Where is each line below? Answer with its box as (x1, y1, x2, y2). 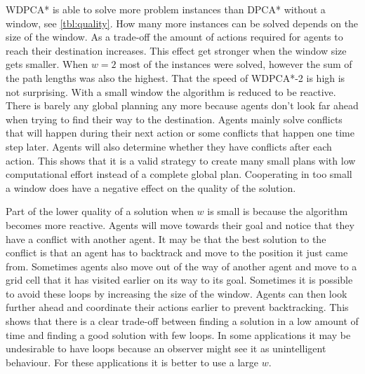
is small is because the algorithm (207, 204, 348, 219)
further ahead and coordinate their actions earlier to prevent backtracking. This (6, 300, 349, 314)
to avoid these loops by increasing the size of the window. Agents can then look (6, 286, 347, 300)
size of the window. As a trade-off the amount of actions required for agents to (6, 29, 343, 44)
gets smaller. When (6, 57, 88, 71)
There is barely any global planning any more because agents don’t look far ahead (6, 98, 359, 113)
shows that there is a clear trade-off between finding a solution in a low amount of (6, 314, 359, 328)
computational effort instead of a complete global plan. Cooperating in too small (6, 167, 352, 181)
